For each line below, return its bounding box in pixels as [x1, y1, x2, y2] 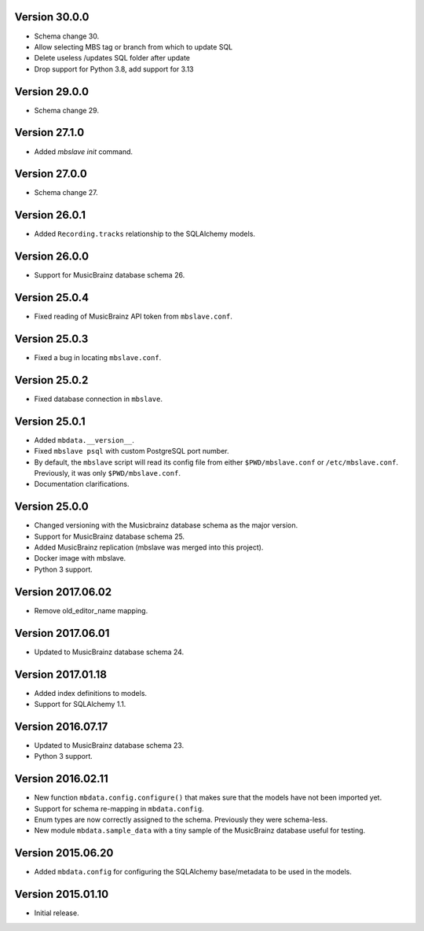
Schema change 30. [34, 31, 100, 41]
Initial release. [34, 908, 79, 918]
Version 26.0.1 [14, 208, 86, 222]
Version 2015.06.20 [14, 846, 114, 860]
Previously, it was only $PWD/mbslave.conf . [34, 469, 181, 478]
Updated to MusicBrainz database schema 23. [34, 740, 185, 750]
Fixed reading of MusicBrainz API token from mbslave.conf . [34, 311, 233, 322]
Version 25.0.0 [14, 500, 90, 513]
